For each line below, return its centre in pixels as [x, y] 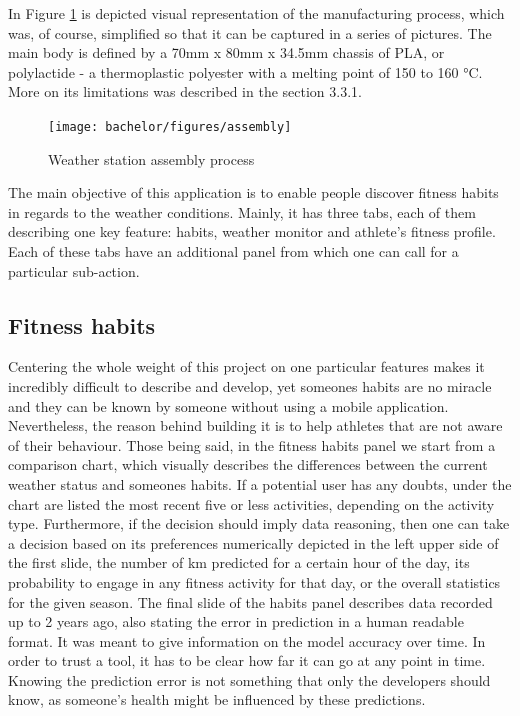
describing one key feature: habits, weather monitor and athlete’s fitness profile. [252, 231]
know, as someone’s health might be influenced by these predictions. [217, 699]
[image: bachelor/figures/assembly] [170, 126]
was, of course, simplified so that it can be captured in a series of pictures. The [250, 32]
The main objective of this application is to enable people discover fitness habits [253, 192]
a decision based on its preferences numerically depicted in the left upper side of [253, 542]
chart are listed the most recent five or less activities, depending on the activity [251, 503]
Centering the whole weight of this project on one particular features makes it [246, 366]
